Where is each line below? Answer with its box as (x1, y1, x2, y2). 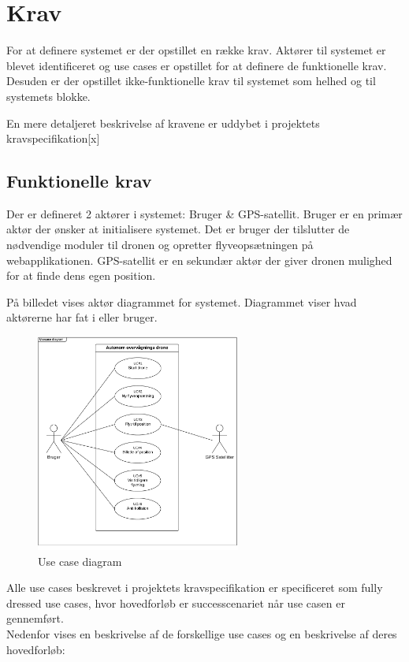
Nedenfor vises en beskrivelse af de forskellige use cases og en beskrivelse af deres (6, 626, 397, 642)
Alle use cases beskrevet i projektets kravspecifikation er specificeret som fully (6, 579, 383, 596)
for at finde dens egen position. (6, 267, 156, 284)
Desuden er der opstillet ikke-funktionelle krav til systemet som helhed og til (6, 73, 376, 89)
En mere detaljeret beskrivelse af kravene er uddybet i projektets (6, 114, 320, 131)
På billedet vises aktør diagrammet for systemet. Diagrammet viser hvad (6, 293, 357, 310)
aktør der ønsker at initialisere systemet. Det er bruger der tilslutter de (6, 221, 350, 237)
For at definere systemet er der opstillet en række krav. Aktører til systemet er (6, 42, 386, 58)
